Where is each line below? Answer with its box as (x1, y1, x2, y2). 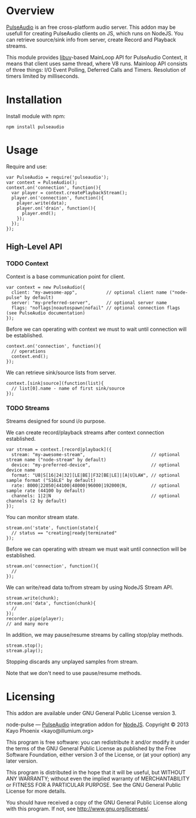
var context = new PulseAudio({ (6, 284, 85, 290)
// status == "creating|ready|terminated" (11, 530, 117, 536)
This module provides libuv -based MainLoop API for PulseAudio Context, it (6, 54, 187, 61)
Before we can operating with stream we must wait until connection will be (6, 546, 187, 553)
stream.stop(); (6, 643, 44, 649)
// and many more (6, 621, 49, 627)
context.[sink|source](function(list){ (6, 380, 104, 386)
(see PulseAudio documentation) (6, 310, 85, 316)
